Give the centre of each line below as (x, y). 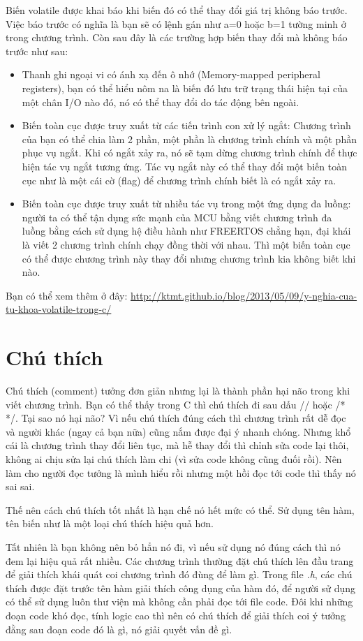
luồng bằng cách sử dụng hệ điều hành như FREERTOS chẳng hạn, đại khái (186, 231)
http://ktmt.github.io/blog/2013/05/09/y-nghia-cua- (244, 295)
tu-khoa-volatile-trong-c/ (59, 309)
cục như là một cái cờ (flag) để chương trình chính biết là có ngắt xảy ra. (179, 180)
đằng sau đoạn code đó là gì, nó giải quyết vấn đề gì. (119, 629)
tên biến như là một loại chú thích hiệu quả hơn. (110, 523)
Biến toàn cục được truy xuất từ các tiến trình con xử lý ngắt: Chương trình (186, 125)
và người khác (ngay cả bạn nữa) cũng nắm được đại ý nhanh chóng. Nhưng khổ (178, 431)
